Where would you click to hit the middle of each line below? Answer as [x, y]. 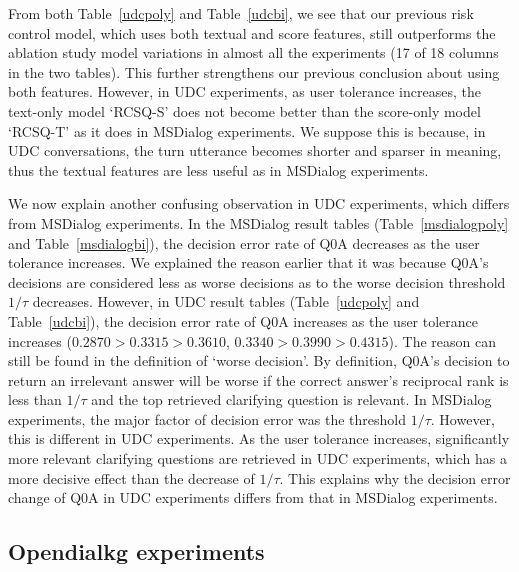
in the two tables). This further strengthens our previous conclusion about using [254, 71]
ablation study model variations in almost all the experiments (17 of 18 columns [253, 52]
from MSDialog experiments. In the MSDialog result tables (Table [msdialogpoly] [258, 222]
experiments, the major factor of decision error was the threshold [207, 418]
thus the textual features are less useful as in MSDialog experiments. [218, 169]
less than [35, 399]
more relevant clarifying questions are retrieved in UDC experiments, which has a [257, 458]
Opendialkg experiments [136, 551]
